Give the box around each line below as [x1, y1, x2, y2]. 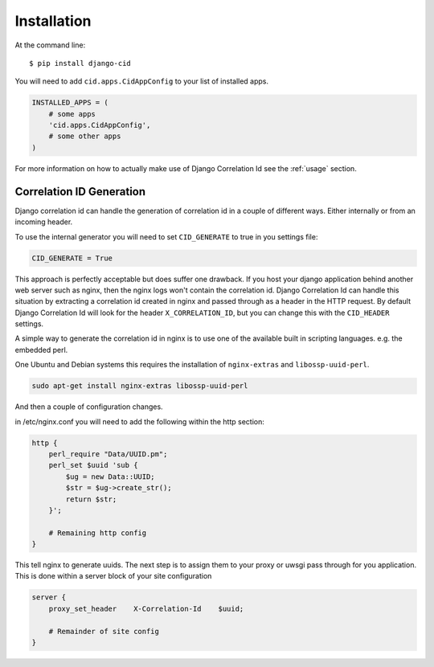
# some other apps [48, 132, 121, 141]
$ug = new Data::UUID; [65, 472, 156, 481]
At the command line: [14, 40, 86, 50]
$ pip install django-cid [29, 59, 132, 68]
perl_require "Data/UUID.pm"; [48, 449, 168, 458]
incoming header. [14, 217, 73, 227]
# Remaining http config [48, 528, 147, 538]
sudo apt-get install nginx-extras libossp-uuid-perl [31, 382, 248, 391]
